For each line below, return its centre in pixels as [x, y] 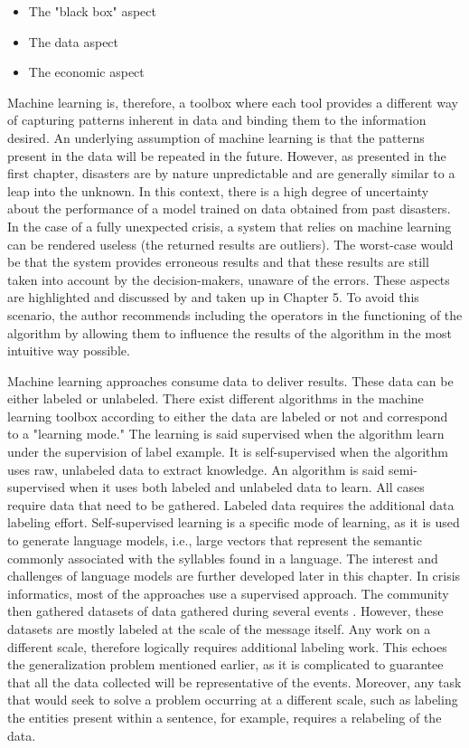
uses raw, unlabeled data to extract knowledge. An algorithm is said [196, 469]
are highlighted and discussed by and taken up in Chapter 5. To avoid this [213, 297]
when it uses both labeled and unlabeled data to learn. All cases [247, 487]
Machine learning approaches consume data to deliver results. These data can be [230, 380]
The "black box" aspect [93, 11]
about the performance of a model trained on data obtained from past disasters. [229, 208]
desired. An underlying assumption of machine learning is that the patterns [216, 137]
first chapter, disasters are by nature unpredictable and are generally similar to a [231, 173]
